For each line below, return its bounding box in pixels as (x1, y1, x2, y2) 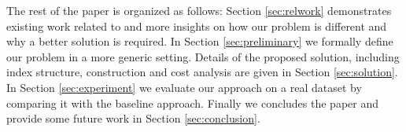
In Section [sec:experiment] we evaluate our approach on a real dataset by (6, 79, 362, 95)
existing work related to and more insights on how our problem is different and (6, 17, 387, 34)
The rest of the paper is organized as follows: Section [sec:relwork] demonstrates (6, 2, 392, 18)
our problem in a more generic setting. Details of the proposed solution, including (6, 48, 400, 64)
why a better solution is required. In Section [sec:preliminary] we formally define (6, 33, 393, 49)
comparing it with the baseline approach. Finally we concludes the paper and (6, 94, 378, 111)
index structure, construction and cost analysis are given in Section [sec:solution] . (6, 64, 398, 80)
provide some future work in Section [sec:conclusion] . (6, 110, 260, 126)
